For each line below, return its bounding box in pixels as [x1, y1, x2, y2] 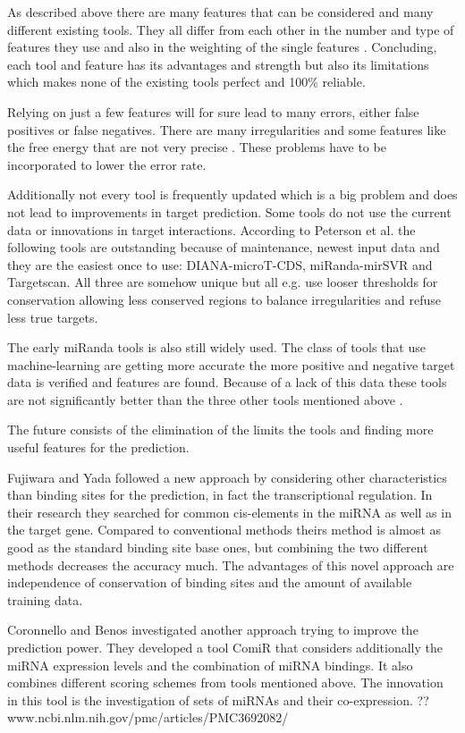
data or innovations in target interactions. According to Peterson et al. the [7, 220, 416, 239]
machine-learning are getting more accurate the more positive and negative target [7, 355, 455, 374]
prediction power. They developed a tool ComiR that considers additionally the [7, 638, 443, 656]
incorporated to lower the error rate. [7, 155, 207, 173]
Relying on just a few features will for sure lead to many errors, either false [7, 102, 419, 121]
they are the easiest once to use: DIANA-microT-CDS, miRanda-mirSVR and [7, 255, 433, 274]
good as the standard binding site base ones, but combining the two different [7, 538, 428, 557]
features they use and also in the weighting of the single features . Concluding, [7, 38, 437, 56]
